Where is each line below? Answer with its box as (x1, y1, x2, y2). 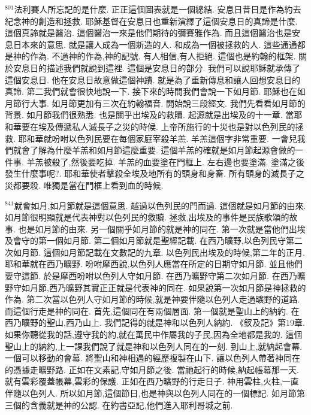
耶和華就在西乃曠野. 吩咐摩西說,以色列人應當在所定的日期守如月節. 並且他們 (5, 258, 303, 270)
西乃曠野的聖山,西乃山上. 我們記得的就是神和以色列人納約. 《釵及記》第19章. (5, 316, 305, 329)
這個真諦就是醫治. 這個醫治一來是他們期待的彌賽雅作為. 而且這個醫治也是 (5, 26, 292, 39)
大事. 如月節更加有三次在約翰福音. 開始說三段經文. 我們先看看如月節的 (29, 96, 306, 109)
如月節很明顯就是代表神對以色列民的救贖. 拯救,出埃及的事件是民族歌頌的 (5, 211, 289, 223)
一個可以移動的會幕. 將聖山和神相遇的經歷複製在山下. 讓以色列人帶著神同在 (5, 352, 301, 364)
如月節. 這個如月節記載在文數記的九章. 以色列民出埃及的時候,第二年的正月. (13, 246, 305, 258)
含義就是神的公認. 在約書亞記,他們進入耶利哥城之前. (29, 398, 233, 411)
